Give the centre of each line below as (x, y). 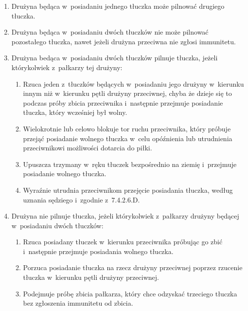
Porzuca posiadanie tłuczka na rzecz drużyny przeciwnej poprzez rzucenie (133, 267)
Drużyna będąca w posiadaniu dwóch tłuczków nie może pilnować (110, 32)
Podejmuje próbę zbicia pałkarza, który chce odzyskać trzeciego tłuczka (130, 293)
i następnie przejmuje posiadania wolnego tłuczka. (98, 251)
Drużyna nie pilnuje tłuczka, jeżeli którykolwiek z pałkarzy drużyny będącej (125, 216)
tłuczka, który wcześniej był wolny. (75, 112)
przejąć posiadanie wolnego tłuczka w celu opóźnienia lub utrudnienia (128, 138)
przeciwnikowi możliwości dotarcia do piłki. (88, 148)
